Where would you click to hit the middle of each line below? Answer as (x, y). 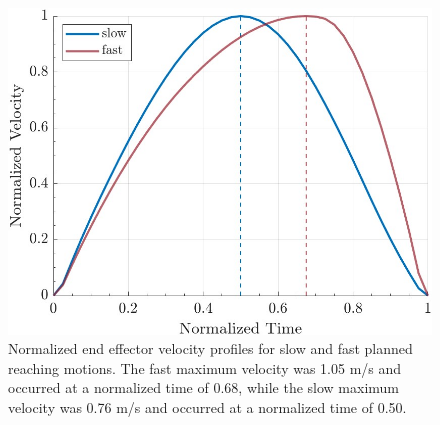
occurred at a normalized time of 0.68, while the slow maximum (203, 387)
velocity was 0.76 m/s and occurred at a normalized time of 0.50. (207, 406)
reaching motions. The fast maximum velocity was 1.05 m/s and (205, 367)
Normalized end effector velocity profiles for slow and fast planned (210, 348)
